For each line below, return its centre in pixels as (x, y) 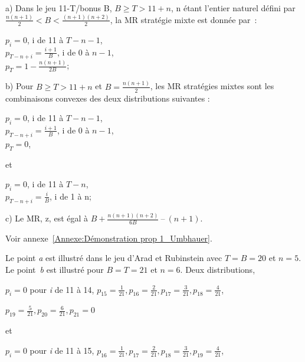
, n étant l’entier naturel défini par (233, 8)
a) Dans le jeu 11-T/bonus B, (59, 8)
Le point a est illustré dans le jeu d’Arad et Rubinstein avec (114, 258)
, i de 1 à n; (70, 196)
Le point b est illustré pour (55, 270)
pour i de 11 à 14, (62, 289)
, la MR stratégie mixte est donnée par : (183, 19)
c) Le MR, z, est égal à (47, 218)
